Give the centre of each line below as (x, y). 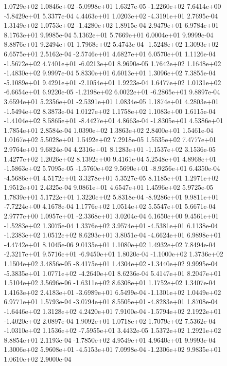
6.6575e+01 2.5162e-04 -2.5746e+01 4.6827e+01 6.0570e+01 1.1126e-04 (110, 53)
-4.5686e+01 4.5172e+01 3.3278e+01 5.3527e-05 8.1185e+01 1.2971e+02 (111, 177)
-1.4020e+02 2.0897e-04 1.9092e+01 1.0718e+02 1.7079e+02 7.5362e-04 (110, 320)
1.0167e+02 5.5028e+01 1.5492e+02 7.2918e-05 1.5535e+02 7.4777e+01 (110, 139)
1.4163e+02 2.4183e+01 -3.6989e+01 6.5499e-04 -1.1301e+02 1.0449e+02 (113, 292)
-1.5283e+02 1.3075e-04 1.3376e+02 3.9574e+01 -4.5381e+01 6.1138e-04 (111, 225)
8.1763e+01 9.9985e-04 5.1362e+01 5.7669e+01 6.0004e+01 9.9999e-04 (109, 34)
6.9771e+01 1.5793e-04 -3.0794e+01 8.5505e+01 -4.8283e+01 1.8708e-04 (111, 302)
